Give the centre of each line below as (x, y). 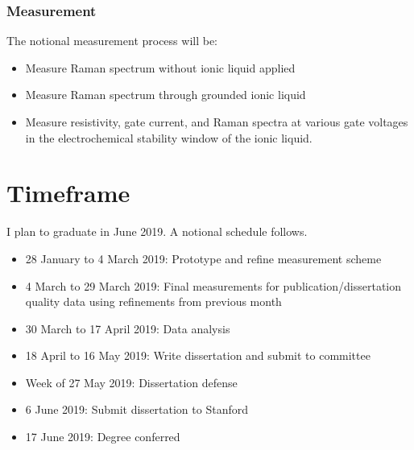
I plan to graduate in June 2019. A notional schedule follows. (157, 231)
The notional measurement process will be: (112, 41)
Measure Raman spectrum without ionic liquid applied (160, 67)
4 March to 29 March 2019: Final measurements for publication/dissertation (213, 285)
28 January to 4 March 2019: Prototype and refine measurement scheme (203, 258)
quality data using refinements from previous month (153, 301)
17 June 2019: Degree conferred (103, 437)
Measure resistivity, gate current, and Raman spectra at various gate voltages (217, 122)
